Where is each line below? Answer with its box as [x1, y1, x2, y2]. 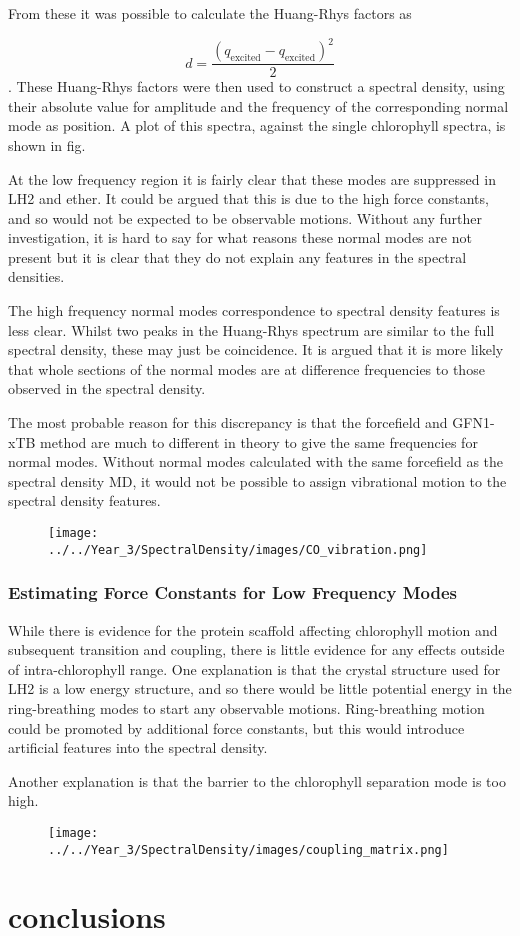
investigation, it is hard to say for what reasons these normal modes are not [8, 227, 472, 248]
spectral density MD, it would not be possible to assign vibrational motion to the [8, 470, 507, 491]
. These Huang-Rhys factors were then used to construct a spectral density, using [8, 76, 505, 97]
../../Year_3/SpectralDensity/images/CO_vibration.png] [48, 542, 428, 557]
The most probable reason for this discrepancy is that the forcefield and [8, 412, 448, 433]
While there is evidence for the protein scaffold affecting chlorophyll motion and [8, 619, 498, 640]
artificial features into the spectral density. [8, 737, 268, 758]
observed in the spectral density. [8, 378, 206, 399]
